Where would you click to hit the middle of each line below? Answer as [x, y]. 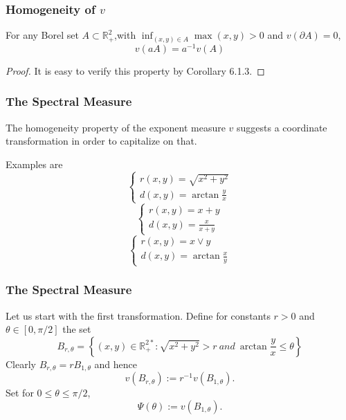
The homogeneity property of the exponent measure [116, 127]
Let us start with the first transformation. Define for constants [138, 315]
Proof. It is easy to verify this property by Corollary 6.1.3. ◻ [135, 70]
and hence [116, 364]
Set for [20, 393]
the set [77, 329]
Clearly [21, 364]
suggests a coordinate [282, 127]
